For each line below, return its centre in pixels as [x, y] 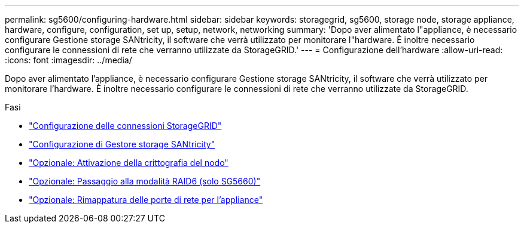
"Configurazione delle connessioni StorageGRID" [125, 126]
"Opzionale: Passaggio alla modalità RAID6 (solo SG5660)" [145, 181]
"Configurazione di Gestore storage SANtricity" [122, 144]
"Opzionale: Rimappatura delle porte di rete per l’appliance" [146, 200]
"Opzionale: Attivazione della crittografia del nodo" [129, 163]
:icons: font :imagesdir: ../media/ [68, 60]
